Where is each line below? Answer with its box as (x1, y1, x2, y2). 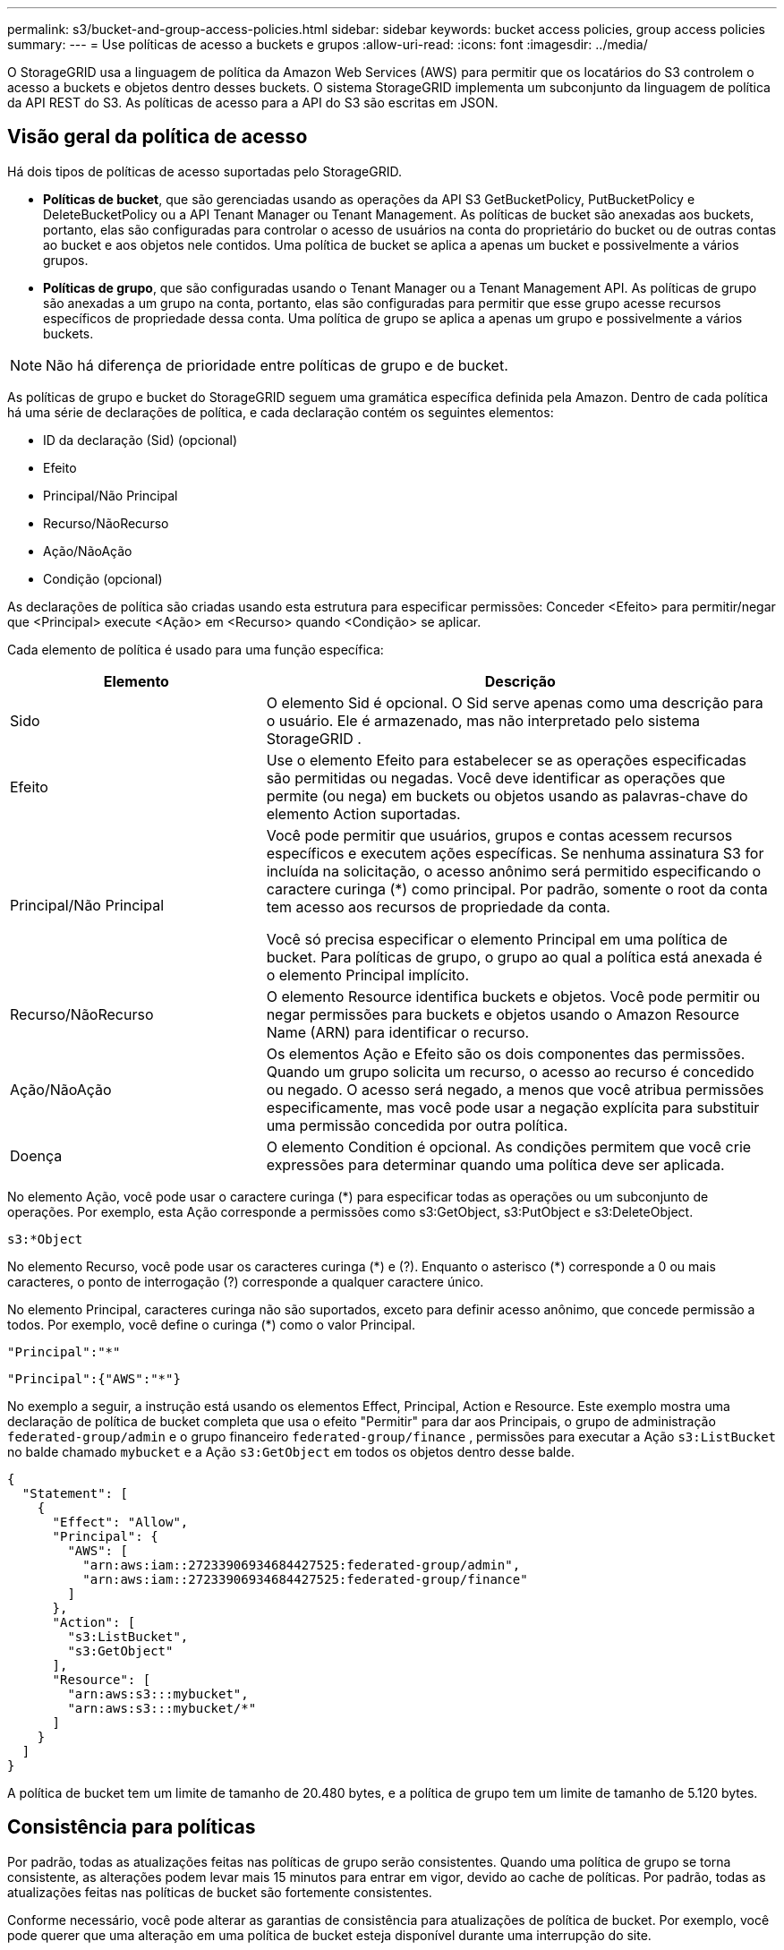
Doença (10, 1146, 63, 1165)
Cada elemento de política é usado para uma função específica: (7, 641, 384, 657)
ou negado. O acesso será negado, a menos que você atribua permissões (266, 1080, 764, 1099)
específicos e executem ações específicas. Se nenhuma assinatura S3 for (266, 843, 764, 862)
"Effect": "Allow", (52, 1514, 189, 1529)
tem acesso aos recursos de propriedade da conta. (266, 897, 610, 916)
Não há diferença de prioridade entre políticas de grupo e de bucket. (46, 355, 508, 374)
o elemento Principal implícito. (266, 965, 470, 984)
